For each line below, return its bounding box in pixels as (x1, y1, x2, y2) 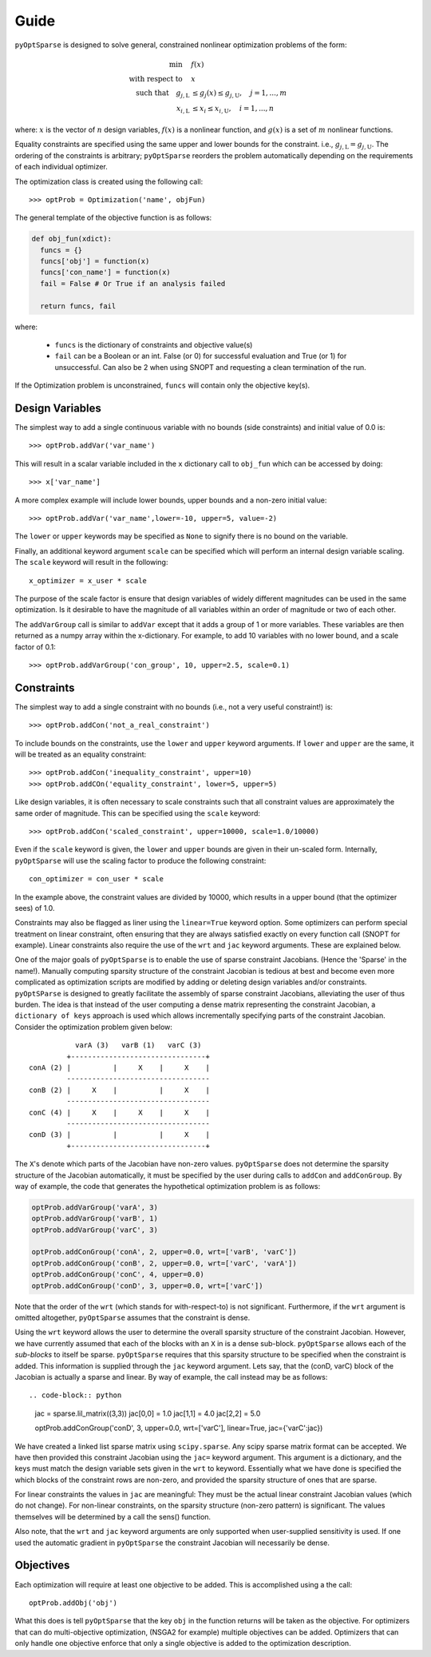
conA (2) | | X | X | (29, 1063, 211, 1072)
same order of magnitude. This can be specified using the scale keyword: (14, 808, 261, 818)
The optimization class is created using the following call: (14, 177, 204, 186)
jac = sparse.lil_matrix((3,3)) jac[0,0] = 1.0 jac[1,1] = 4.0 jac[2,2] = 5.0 (34, 1409, 261, 1418)
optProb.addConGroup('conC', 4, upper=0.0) (31, 1270, 205, 1279)
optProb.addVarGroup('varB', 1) (31, 1214, 159, 1223)
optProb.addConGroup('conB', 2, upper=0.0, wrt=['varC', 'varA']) (31, 1258, 297, 1268)
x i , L (176, 104, 190, 115)
